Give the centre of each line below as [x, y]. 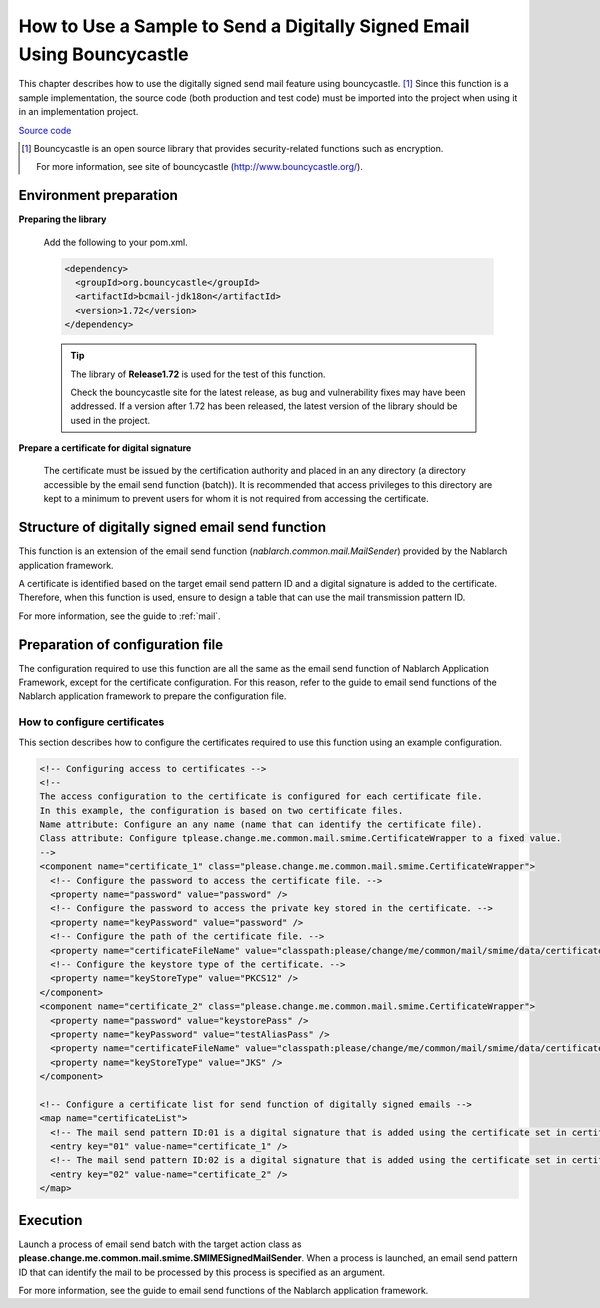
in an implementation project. [78, 112]
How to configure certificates [91, 722]
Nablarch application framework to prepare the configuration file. [152, 696]
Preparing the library [62, 219]
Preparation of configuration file [121, 644]
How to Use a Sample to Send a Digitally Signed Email [244, 26]
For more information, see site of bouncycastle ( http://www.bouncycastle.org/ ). [200, 167]
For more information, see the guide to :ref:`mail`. [119, 616]
